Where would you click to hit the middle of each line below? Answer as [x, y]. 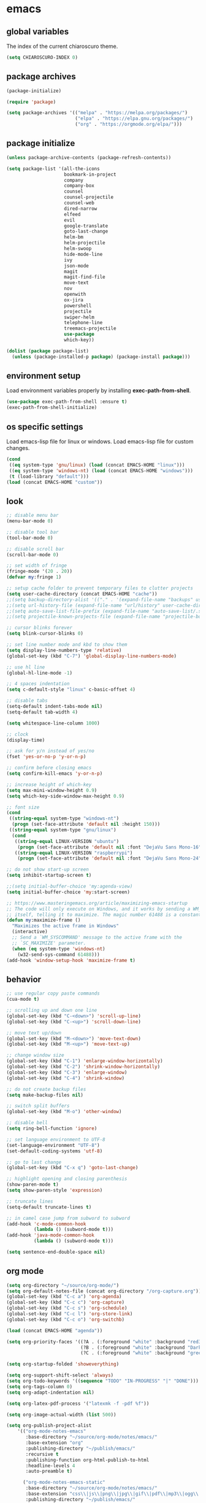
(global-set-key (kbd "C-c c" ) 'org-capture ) [65, 1303]
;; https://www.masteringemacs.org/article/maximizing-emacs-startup [97, 903]
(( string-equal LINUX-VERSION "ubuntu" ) [67, 841]
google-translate [86, 226]
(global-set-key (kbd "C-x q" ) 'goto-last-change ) [72, 1168]
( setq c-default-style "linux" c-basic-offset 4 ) [71, 689]
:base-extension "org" [55, 1443]
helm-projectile [85, 243]
